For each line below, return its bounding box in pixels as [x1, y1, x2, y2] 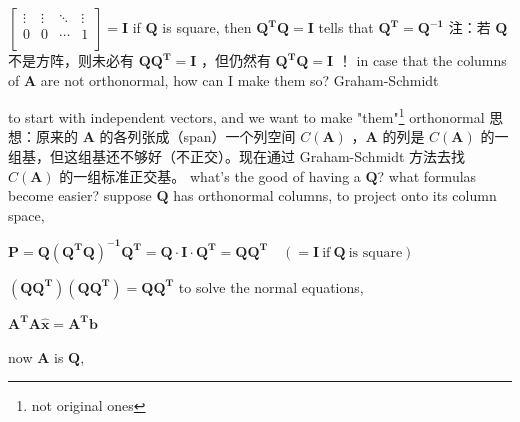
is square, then [162, 17, 252, 37]
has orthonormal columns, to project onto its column [173, 185, 497, 206]
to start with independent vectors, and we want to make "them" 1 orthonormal [8, 104, 485, 127]
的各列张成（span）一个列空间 [99, 126, 296, 147]
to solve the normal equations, [178, 276, 364, 297]
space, [8, 204, 45, 225]
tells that [318, 17, 374, 37]
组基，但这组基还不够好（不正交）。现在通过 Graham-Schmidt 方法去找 [8, 146, 466, 167]
